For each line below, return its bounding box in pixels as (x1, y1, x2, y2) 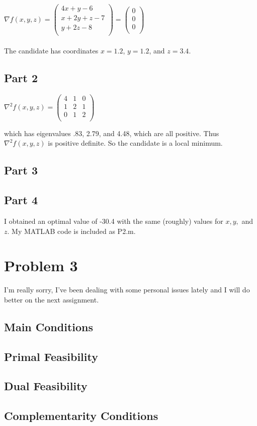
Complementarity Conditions (4, 408, 158, 423)
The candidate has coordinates (4, 45, 99, 55)
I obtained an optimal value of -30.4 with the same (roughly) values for (4, 215, 223, 226)
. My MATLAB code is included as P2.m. (7, 225, 136, 236)
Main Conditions (4, 319, 94, 334)
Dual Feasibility (4, 378, 88, 394)
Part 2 (4, 70, 38, 85)
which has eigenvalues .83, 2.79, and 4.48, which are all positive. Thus (4, 128, 219, 138)
